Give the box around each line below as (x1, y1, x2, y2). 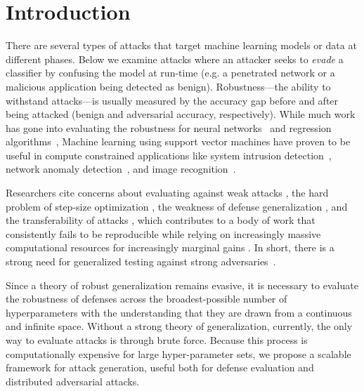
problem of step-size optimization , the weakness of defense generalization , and (6, 199, 348, 213)
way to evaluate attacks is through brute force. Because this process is (6, 333, 308, 347)
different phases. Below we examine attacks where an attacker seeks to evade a (6, 51, 344, 66)
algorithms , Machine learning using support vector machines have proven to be (6, 134, 351, 149)
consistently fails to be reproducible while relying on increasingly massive (6, 226, 321, 241)
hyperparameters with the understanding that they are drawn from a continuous (6, 305, 352, 319)
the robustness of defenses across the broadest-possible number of (6, 291, 287, 306)
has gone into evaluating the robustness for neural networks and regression (6, 120, 332, 135)
